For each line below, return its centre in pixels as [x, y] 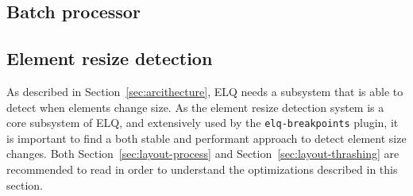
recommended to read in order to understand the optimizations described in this [202, 169]
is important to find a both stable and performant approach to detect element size [206, 138]
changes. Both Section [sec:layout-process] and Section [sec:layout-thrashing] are [203, 154]
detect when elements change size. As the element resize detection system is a [195, 107]
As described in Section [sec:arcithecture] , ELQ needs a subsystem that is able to [205, 91]
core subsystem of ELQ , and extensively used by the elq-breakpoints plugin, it [203, 123]
